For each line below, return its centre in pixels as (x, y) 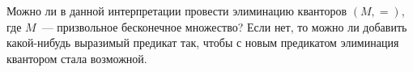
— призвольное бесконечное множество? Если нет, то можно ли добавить (224, 26)
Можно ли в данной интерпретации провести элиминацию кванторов (177, 11)
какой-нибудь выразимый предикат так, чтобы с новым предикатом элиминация (203, 42)
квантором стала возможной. (77, 58)
